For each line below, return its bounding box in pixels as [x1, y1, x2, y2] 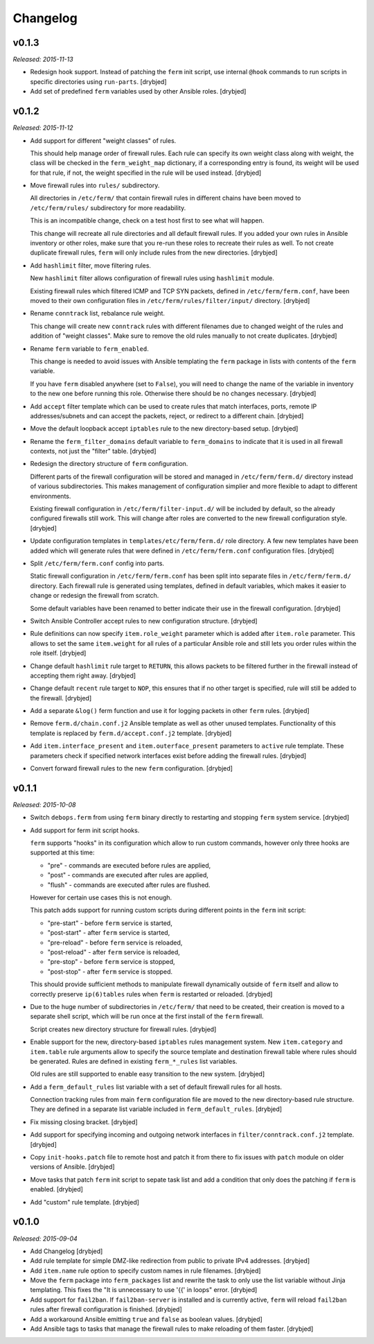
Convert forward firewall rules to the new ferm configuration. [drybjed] [30, 764, 233, 773]
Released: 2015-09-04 [12, 1234, 78, 1243]
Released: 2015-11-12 [12, 123, 73, 132]
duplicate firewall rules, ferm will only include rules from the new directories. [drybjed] [30, 248, 278, 257]
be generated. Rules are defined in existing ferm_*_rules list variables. [30, 1057, 238, 1065]
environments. [30, 492, 71, 500]
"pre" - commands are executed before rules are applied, [47, 861, 211, 870]
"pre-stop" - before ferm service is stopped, [47, 958, 176, 966]
